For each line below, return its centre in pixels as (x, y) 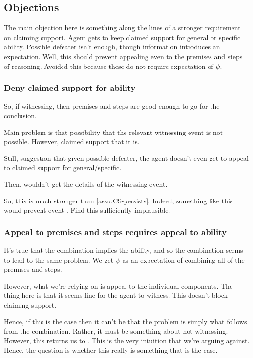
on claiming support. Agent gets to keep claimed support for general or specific (122, 37)
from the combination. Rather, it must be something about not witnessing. (116, 331)
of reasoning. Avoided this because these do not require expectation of (109, 66)
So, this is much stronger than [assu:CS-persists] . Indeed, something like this (118, 200)
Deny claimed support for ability (70, 88)
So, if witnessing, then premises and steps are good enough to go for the (112, 106)
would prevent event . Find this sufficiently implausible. (87, 210)
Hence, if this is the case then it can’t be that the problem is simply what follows (126, 321)
